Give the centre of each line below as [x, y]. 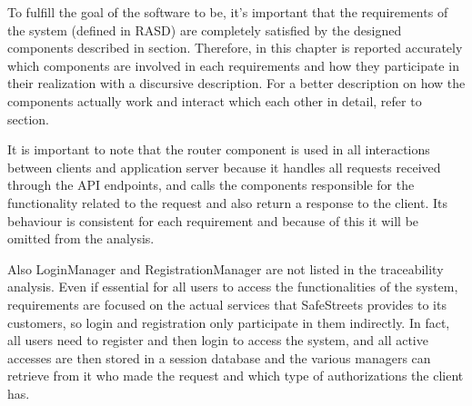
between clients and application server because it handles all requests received [224, 167]
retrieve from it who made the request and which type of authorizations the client [236, 376]
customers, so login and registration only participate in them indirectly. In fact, [229, 322]
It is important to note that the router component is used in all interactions [219, 149]
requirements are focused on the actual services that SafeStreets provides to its [227, 304]
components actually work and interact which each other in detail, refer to [215, 100]
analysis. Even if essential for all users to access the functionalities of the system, [233, 287]
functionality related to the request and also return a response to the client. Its [227, 202]
